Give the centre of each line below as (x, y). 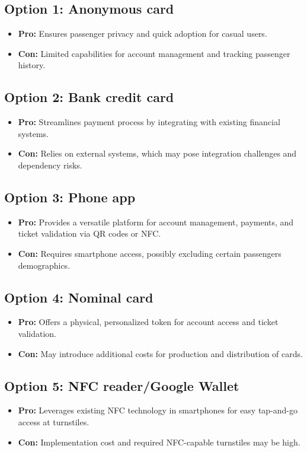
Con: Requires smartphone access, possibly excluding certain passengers (150, 253)
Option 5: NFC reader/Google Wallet (122, 385)
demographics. (44, 265)
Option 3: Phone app (70, 197)
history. (32, 65)
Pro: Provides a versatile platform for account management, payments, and (156, 222)
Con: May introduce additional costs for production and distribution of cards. (160, 353)
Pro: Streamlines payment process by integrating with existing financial (149, 122)
